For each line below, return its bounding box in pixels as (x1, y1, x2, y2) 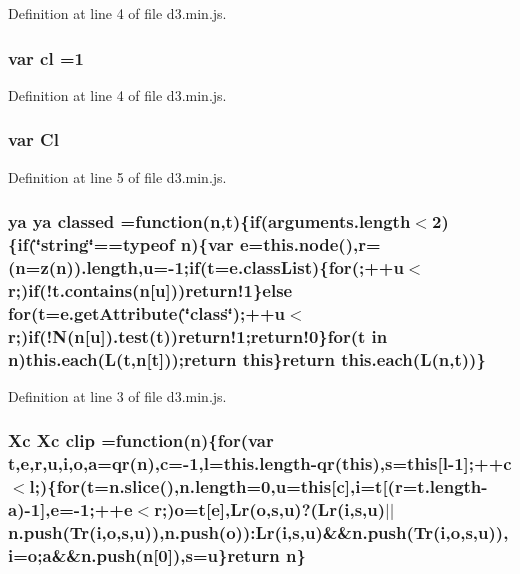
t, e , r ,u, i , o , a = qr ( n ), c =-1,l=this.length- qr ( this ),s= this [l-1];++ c (8, 451, 512, 476)
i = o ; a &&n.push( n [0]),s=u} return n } (8, 543, 306, 568)
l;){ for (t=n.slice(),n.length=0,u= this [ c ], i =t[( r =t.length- (29, 474, 488, 499)
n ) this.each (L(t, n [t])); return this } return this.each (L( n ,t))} (8, 346, 486, 371)
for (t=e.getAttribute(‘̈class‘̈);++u (8, 300, 286, 325)
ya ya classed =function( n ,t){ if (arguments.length (8, 209, 411, 234)
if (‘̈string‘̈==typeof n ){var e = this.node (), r (17, 232, 366, 257)
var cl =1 (8, 45, 84, 70)
